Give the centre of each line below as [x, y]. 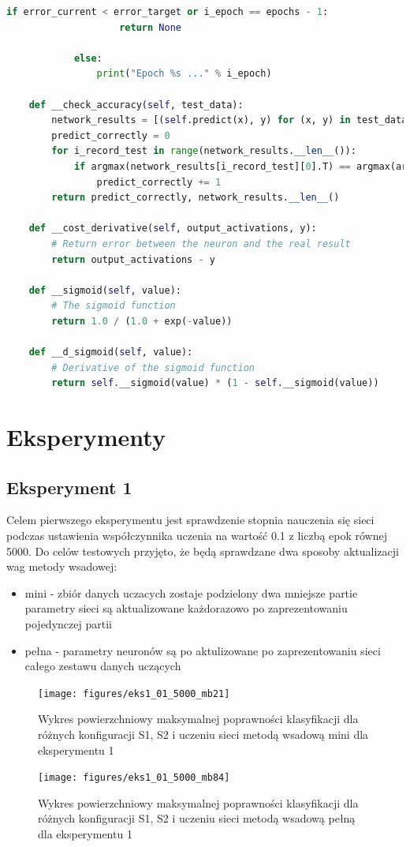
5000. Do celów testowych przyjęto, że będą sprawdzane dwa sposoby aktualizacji [203, 551]
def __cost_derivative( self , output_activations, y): [173, 229]
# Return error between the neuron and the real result [201, 244]
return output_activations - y [133, 259]
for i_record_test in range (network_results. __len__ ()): [204, 151]
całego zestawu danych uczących [103, 666]
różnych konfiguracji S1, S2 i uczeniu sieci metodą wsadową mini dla [203, 735]
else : [88, 58]
